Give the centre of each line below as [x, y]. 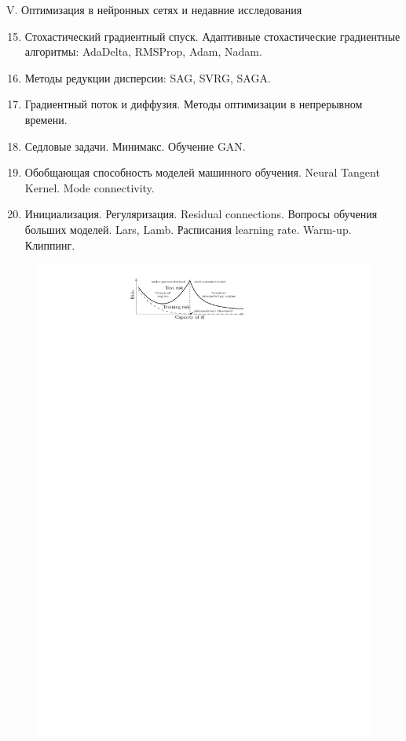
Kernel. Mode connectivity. [90, 187]
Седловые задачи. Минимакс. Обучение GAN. [135, 146]
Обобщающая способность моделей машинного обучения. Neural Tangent [202, 172]
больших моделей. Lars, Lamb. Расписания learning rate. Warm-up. [188, 229]
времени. [46, 119]
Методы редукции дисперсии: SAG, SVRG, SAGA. [148, 77]
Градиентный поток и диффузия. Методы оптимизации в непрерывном [194, 104]
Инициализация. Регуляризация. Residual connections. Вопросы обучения [201, 214]
